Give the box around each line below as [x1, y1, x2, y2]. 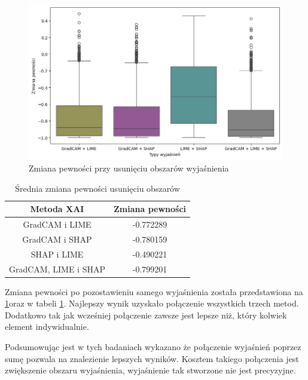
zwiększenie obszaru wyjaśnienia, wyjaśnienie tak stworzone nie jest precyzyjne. [5, 364, 296, 376]
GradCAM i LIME [23, 218, 92, 231]
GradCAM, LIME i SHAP [9, 262, 105, 275]
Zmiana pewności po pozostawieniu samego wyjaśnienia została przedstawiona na [5, 285, 303, 298]
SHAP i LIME [31, 247, 84, 260]
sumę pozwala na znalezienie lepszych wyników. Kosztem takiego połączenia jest [5, 352, 299, 364]
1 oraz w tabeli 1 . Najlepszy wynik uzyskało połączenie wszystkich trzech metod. [5, 297, 299, 309]
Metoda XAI [30, 203, 84, 215]
